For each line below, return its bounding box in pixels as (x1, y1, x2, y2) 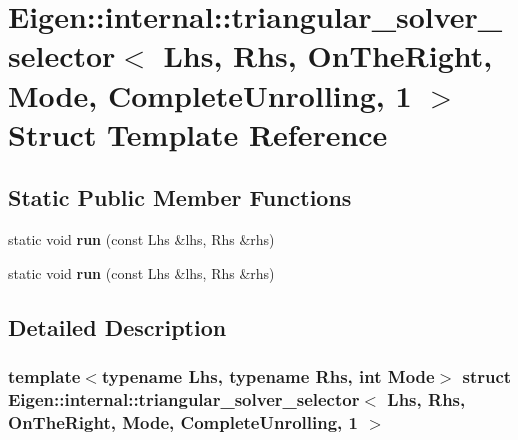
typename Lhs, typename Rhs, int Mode (101, 364, 435, 389)
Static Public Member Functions (8, 182, 352, 213)
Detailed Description (8, 311, 227, 342)
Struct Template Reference (8, 113, 388, 154)
